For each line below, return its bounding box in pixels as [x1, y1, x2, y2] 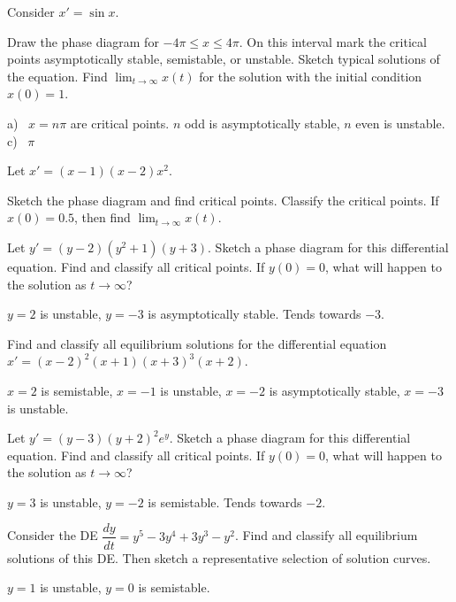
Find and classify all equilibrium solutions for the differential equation [7, 334, 387, 352]
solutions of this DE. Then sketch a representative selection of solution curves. [7, 548, 431, 567]
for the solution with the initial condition [199, 66, 422, 85]
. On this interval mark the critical [239, 32, 427, 50]
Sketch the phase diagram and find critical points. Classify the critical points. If [7, 190, 439, 209]
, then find [74, 208, 131, 227]
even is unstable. [355, 113, 445, 132]
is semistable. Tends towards [148, 492, 302, 511]
